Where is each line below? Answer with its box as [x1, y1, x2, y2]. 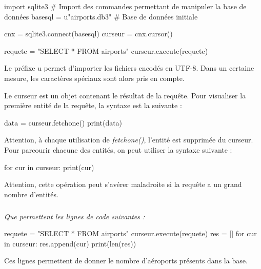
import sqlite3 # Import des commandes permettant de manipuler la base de [4, 1, 247, 11]
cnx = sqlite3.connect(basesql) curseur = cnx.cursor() [4, 28, 173, 39]
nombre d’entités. [4, 189, 58, 199]
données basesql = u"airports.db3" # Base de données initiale [4, 11, 198, 22]
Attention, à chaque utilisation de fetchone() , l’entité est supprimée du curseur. [4, 134, 253, 145]
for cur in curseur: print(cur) [4, 161, 94, 172]
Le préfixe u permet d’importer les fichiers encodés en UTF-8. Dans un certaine [4, 63, 254, 73]
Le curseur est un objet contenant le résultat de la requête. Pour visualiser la [4, 90, 246, 100]
